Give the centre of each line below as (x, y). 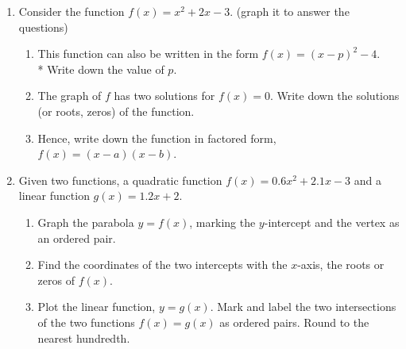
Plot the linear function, (97, 307)
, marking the (222, 222)
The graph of (70, 96)
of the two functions (86, 322)
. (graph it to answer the (290, 11)
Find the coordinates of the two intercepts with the (162, 265)
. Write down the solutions (334, 96)
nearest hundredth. (84, 337)
